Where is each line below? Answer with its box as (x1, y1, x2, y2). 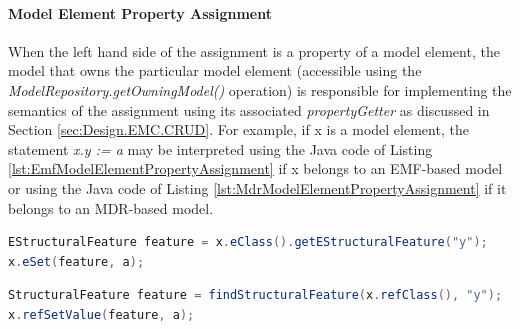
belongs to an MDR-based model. (8, 197, 214, 218)
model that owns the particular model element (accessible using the (8, 60, 422, 81)
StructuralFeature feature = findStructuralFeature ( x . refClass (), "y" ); (8, 288, 503, 303)
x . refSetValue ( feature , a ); (8, 307, 195, 322)
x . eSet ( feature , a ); (8, 254, 145, 269)
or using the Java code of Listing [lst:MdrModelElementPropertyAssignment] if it (8, 177, 507, 198)
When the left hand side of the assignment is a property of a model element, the (8, 40, 500, 61)
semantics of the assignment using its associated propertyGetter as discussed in (8, 99, 490, 120)
